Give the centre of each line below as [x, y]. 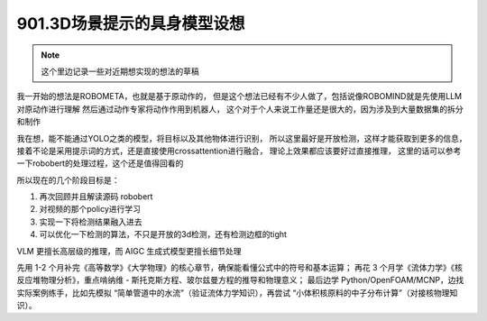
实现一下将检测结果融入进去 [91, 222]
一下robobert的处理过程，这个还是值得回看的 [100, 163]
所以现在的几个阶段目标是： [68, 179]
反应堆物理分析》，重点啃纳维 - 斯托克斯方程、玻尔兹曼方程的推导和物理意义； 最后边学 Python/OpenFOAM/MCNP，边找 [240, 280]
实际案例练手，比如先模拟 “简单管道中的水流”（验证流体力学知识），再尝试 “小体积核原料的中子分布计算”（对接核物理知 [237, 292]
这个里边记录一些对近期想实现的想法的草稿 [120, 71]
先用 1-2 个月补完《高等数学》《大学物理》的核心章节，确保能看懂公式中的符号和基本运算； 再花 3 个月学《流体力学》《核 [240, 268]
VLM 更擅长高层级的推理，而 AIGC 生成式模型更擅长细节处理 [129, 251]
